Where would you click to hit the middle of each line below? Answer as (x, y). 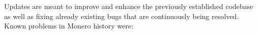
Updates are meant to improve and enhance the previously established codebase (129, 6)
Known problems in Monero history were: (69, 26)
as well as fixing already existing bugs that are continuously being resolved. (122, 16)
